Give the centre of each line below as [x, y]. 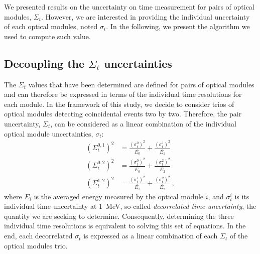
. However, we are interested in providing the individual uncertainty [146, 16]
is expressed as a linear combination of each [151, 236]
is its [242, 196]
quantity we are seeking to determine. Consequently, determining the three [119, 216]
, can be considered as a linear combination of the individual [143, 123]
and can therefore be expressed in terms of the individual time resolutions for [123, 94]
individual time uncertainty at [50, 206]
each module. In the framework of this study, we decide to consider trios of [119, 104]
